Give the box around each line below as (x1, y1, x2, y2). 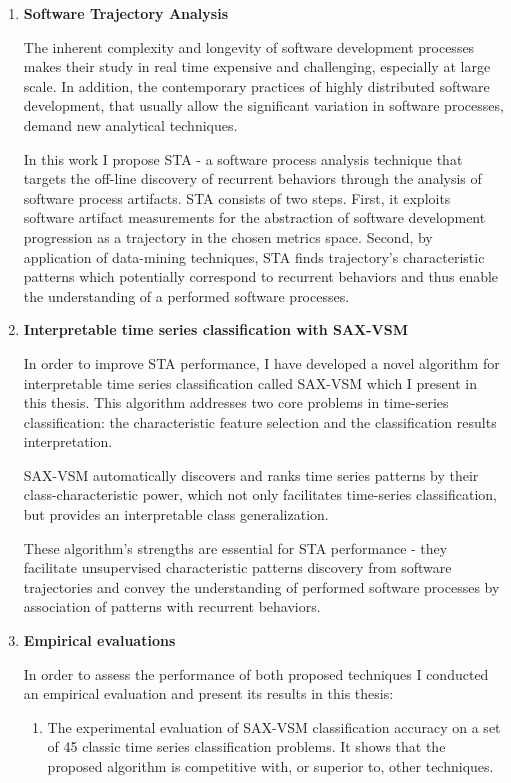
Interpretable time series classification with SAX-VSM (23, 319, 409, 340)
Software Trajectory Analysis (23, 3, 229, 23)
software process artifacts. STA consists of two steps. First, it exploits (23, 187, 451, 208)
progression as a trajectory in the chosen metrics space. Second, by (23, 226, 433, 247)
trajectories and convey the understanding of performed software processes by (23, 576, 500, 597)
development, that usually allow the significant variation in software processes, (23, 95, 504, 116)
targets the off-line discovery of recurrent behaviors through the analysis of (23, 168, 482, 189)
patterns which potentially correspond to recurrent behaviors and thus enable (23, 266, 499, 287)
